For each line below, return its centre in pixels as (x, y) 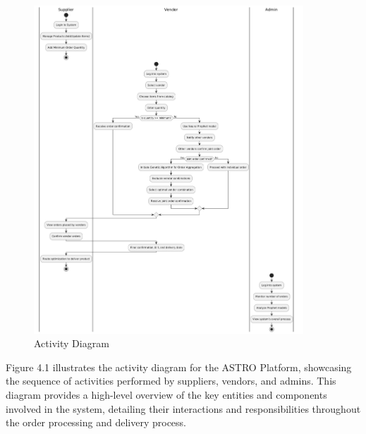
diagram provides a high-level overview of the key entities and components (166, 394)
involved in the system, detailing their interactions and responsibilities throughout (183, 408)
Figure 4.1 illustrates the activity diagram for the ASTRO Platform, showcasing (179, 367)
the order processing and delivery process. (96, 422)
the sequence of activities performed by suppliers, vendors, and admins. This (171, 381)
